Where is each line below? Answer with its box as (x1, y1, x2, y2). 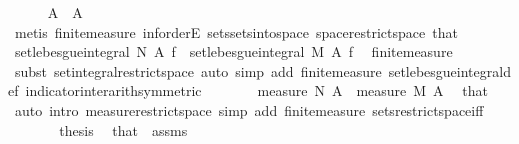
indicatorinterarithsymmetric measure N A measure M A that (25, 80, 488, 101)
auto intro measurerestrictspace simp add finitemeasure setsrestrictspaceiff (14, 99, 484, 120)
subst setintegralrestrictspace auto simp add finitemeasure (14, 60, 382, 81)
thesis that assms (59, 119, 188, 140)
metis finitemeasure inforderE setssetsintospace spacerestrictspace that (14, 21, 458, 42)
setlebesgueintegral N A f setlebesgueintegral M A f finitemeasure (14, 41, 453, 62)
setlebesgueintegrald (388, 60, 511, 81)
